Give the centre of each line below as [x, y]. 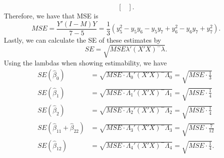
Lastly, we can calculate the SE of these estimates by [83, 39]
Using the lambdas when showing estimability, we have [85, 62]
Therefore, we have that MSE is [51, 16]
